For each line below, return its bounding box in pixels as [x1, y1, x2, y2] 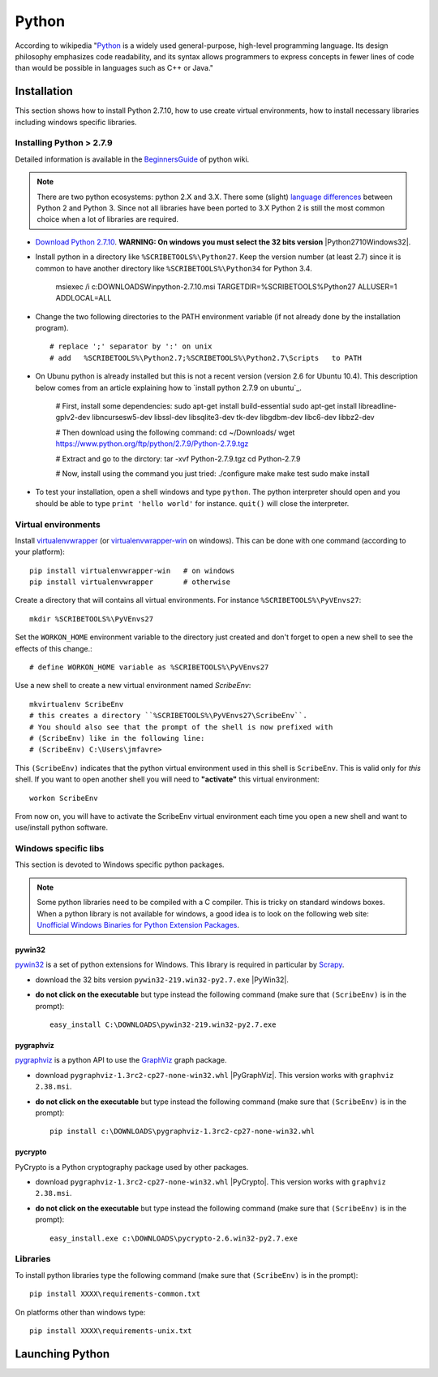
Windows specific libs [15, 843, 105, 855]
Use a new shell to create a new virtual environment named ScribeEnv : [15, 681, 251, 691]
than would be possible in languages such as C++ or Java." [15, 63, 214, 73]
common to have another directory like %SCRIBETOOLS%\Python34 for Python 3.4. [35, 263, 312, 273]
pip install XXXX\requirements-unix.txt [29, 1326, 192, 1336]
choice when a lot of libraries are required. [36, 214, 178, 224]
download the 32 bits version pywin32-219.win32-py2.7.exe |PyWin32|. [35, 975, 290, 985]
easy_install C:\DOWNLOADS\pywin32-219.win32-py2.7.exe [49, 1020, 277, 1029]
